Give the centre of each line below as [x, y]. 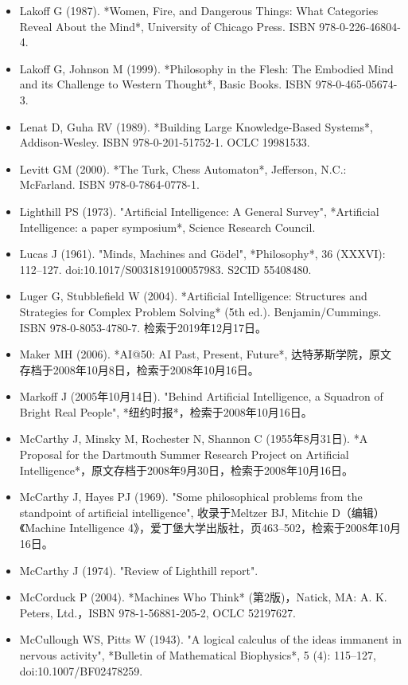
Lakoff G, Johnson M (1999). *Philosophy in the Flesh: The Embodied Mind [206, 68]
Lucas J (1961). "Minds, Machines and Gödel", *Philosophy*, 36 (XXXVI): [202, 254]
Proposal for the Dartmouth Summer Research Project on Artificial [184, 454]
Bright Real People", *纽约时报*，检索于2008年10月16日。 [166, 411]
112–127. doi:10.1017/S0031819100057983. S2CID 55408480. [165, 269]
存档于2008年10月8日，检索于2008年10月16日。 [139, 369]
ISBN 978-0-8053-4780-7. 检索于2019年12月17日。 [143, 327]
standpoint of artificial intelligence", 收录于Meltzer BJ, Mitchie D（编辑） [202, 512]
